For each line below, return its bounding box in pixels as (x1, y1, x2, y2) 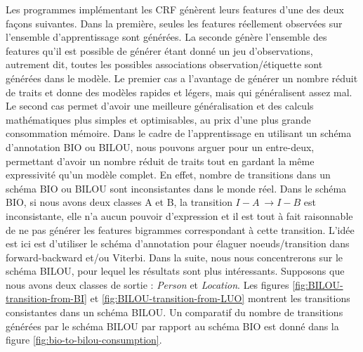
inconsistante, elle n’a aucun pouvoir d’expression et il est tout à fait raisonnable (6, 208, 353, 223)
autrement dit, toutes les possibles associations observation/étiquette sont (6, 57, 323, 72)
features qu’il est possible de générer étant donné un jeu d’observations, (6, 43, 313, 58)
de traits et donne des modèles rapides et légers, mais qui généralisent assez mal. (6, 84, 352, 99)
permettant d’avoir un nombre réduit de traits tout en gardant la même (6, 153, 315, 168)
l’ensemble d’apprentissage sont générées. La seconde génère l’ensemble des (6, 30, 327, 44)
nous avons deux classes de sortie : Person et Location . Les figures (6, 277, 289, 292)
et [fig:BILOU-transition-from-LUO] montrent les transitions (90, 291, 350, 306)
